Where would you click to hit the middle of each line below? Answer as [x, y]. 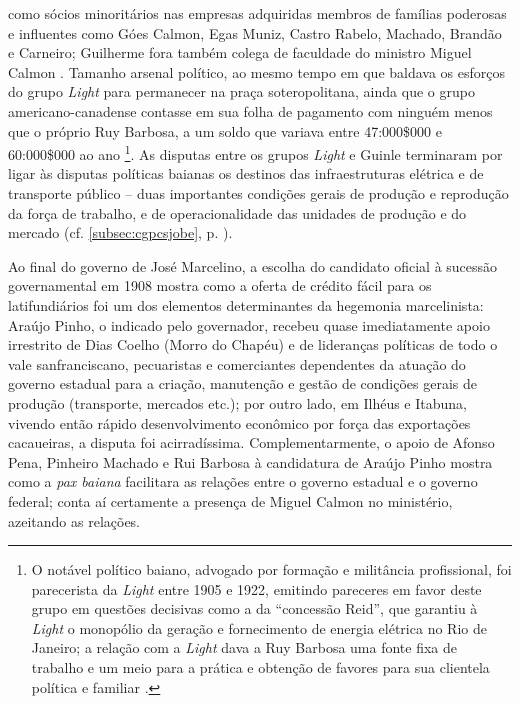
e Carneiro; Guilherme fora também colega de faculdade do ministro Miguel [240, 52]
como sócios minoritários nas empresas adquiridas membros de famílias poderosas [257, 13]
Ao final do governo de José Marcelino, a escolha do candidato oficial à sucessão [253, 265]
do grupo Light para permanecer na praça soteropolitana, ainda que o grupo [241, 91]
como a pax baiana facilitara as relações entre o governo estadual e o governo [243, 481]
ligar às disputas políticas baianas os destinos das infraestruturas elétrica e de [246, 173]
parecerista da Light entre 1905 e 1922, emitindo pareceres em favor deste [256, 588]
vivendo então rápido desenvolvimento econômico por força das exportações [239, 422]
